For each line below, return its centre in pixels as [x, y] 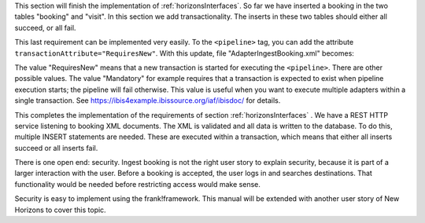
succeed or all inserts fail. [56, 148]
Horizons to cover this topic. [60, 210]
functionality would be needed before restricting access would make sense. [138, 184]
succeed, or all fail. [45, 27]
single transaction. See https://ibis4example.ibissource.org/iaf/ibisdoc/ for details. [148, 101]
